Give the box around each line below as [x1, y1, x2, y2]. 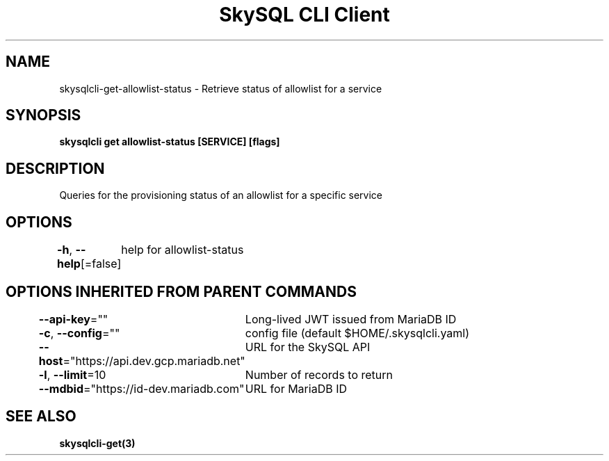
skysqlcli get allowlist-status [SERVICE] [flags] [59, 136, 280, 148]
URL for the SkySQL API [245, 339, 371, 354]
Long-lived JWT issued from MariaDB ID [245, 312, 457, 326]
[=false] [80, 257, 122, 271]
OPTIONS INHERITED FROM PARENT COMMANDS [6, 282, 357, 300]
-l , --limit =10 [38, 367, 106, 382]
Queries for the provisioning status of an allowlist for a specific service [59, 189, 383, 202]
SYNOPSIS [6, 106, 81, 124]
